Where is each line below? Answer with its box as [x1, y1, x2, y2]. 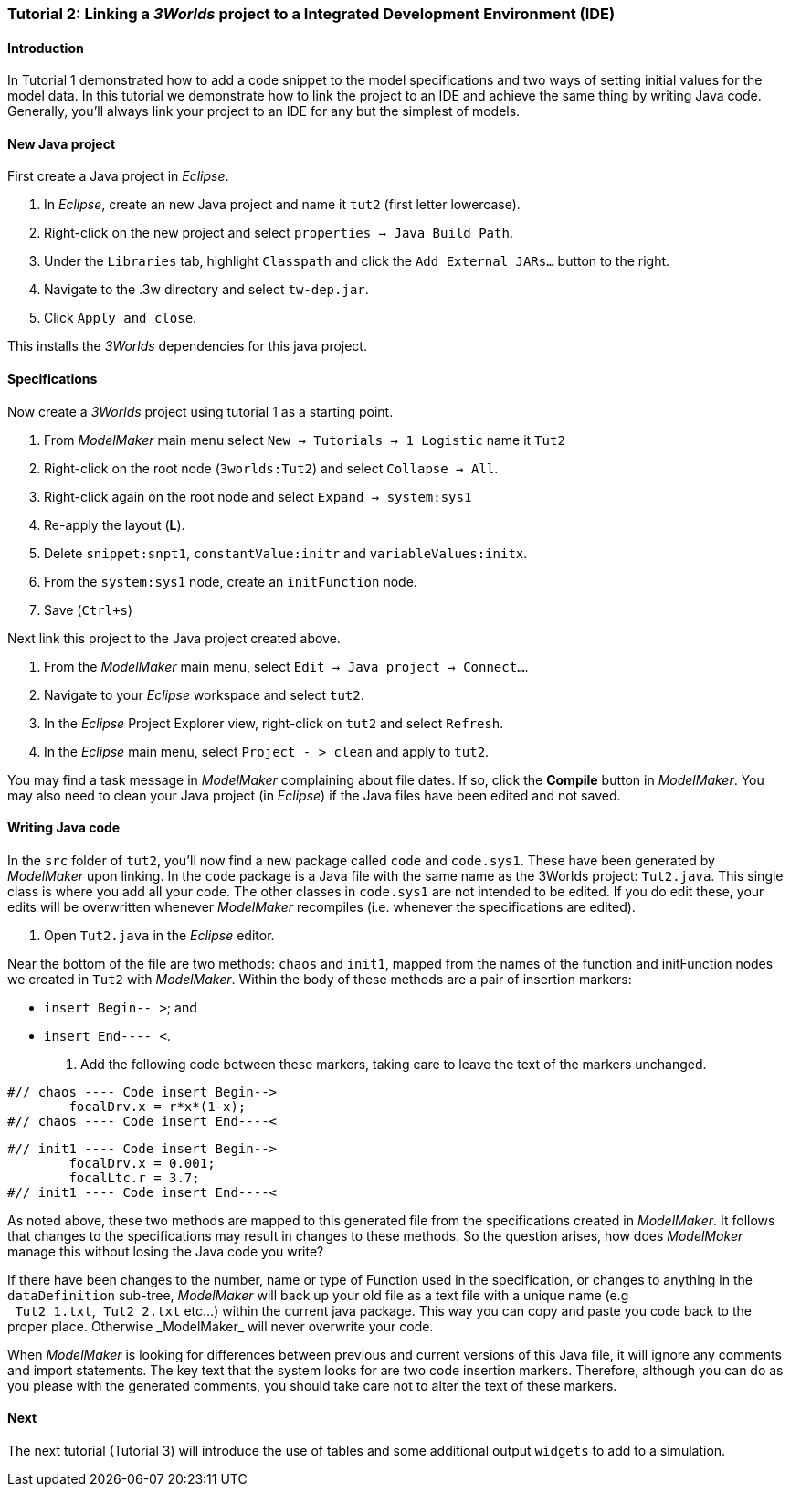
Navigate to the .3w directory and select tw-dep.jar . [44, 281, 369, 298]
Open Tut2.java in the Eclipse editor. [44, 927, 275, 943]
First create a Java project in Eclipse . [7, 168, 229, 185]
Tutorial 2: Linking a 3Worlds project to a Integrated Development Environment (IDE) [7, 5, 616, 23]
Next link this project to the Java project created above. [7, 630, 341, 646]
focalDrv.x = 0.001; [68, 1155, 216, 1171]
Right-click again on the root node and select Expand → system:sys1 [44, 488, 472, 504]
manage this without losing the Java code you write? [7, 1243, 324, 1259]
